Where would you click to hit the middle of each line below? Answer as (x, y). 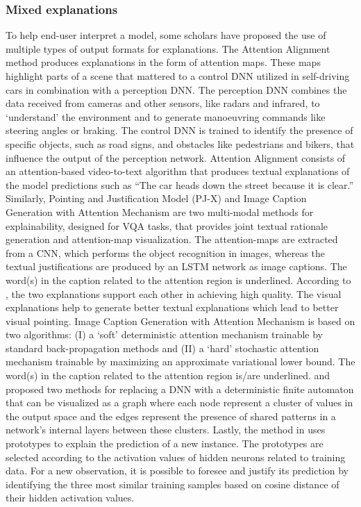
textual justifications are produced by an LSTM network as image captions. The (176, 266)
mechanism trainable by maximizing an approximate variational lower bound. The (180, 361)
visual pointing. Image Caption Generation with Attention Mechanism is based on (180, 321)
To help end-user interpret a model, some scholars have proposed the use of (166, 35)
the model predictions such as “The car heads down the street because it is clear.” (180, 184)
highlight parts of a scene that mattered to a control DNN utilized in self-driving (178, 76)
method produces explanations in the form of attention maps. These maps (163, 62)
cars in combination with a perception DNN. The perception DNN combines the (176, 89)
